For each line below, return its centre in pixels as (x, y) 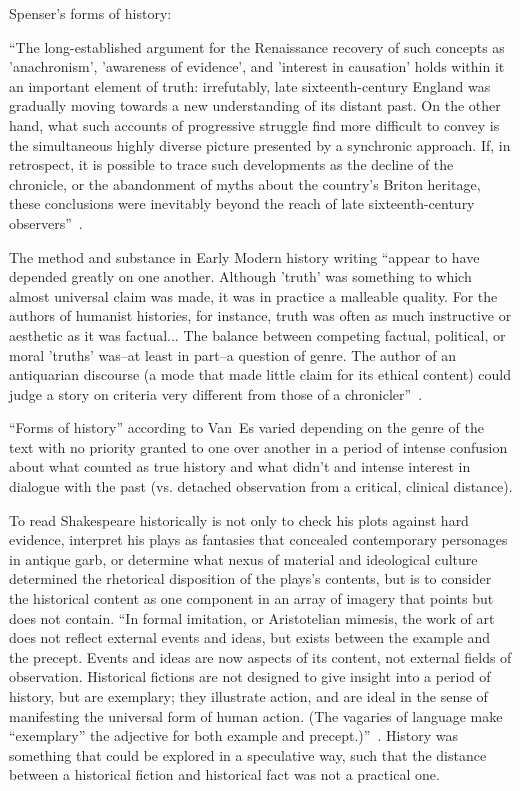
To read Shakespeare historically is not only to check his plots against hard (239, 519)
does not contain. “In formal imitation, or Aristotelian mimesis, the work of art (252, 617)
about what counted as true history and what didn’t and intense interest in (240, 466)
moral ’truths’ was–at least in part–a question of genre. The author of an (232, 354)
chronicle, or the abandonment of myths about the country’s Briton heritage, (245, 183)
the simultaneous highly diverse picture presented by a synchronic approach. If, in (260, 144)
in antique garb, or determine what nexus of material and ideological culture (243, 558)
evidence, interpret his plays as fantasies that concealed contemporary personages (258, 539)
